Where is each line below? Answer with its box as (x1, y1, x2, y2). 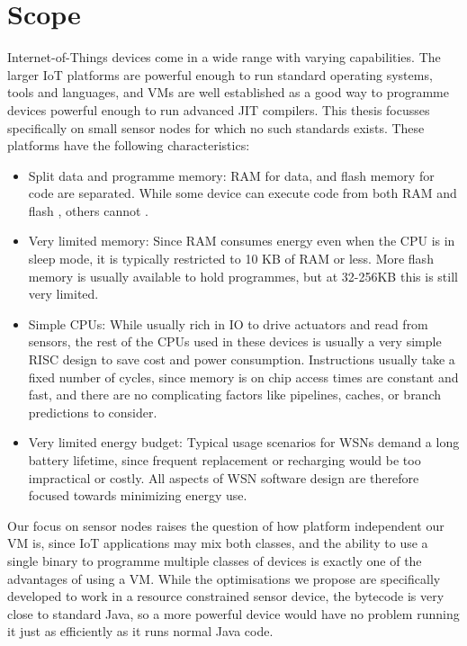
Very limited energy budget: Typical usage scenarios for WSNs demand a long (28, 433, 460, 452)
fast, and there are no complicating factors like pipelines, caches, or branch (28, 385, 442, 404)
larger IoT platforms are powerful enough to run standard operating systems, (7, 65, 433, 84)
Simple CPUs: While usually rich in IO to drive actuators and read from (28, 314, 428, 333)
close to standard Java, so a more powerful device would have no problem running (7, 604, 460, 623)
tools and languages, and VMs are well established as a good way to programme (7, 83, 449, 102)
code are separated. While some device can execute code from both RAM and (28, 184, 457, 202)
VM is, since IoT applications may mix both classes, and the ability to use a (7, 534, 428, 552)
